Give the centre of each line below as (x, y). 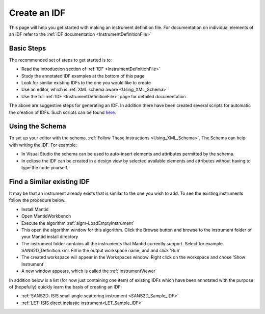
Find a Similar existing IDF (49, 182)
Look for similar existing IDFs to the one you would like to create (86, 83)
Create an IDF (37, 13)
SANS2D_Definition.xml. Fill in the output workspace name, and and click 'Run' (101, 251)
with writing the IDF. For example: (43, 145)
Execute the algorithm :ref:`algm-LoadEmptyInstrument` (78, 223)
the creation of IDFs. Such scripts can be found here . (63, 112)
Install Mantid (35, 209)
